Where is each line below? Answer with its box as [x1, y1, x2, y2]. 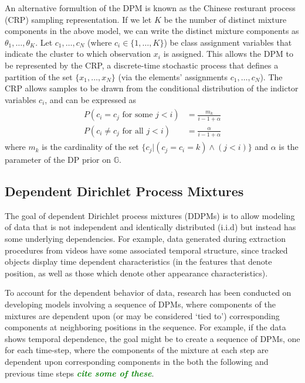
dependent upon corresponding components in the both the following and [5, 355, 269, 367]
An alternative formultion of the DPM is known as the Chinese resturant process [5, 2, 296, 13]
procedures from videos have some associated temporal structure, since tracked [5, 244, 288, 256]
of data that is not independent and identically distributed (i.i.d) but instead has [5, 221, 296, 233]
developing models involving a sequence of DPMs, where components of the [5, 298, 276, 310]
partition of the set [5, 70, 73, 83]
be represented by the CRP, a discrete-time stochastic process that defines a [5, 59, 279, 71]
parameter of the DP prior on [5, 153, 111, 166]
